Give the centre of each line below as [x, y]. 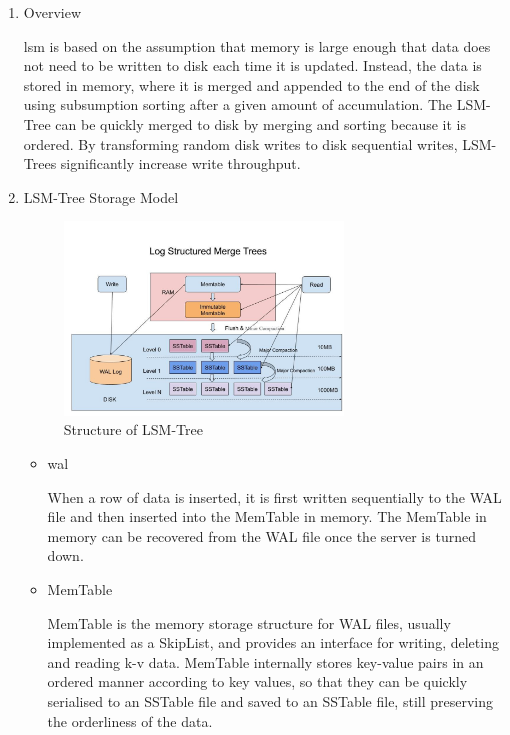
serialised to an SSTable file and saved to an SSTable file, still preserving [270, 700]
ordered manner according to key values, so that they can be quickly [257, 681]
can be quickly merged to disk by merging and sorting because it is [261, 123]
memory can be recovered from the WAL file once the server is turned [261, 535]
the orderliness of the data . [130, 720]
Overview [52, 12]
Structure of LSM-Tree [133, 429]
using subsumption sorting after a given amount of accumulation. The [237, 104]
